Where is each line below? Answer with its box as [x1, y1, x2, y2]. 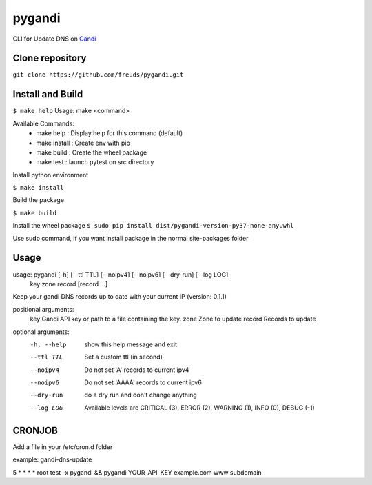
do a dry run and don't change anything [84, 390, 198, 399]
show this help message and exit [84, 340, 177, 348]
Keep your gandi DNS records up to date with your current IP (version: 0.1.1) [12, 293, 227, 301]
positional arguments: [12, 305, 74, 313]
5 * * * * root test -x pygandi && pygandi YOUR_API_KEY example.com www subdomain [12, 468, 262, 476]
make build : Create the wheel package [36, 148, 147, 157]
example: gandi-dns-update [12, 455, 92, 464]
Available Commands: [12, 119, 75, 128]
